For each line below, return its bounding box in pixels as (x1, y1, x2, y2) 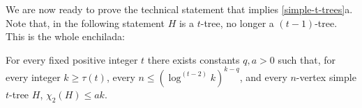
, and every (239, 69, 287, 84)
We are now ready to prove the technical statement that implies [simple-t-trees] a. (6, 2, 353, 16)
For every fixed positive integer (6, 52, 138, 66)
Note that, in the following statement (6, 15, 165, 30)
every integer (6, 69, 61, 84)
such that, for (278, 52, 335, 66)
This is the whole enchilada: (6, 29, 125, 44)
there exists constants (147, 52, 240, 66)
